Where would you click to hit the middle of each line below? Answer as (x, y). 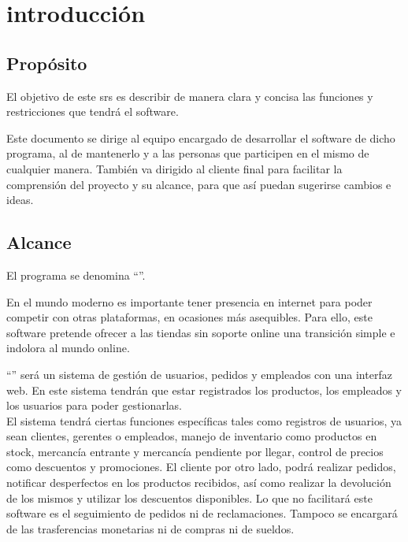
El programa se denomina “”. (76, 275)
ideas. (20, 200)
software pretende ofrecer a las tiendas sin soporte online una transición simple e (201, 332)
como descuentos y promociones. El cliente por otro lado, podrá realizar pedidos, (201, 467)
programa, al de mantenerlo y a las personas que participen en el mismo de (188, 153)
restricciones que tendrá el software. (93, 111)
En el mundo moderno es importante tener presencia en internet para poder (189, 301)
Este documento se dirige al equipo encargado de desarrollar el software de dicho (201, 137)
